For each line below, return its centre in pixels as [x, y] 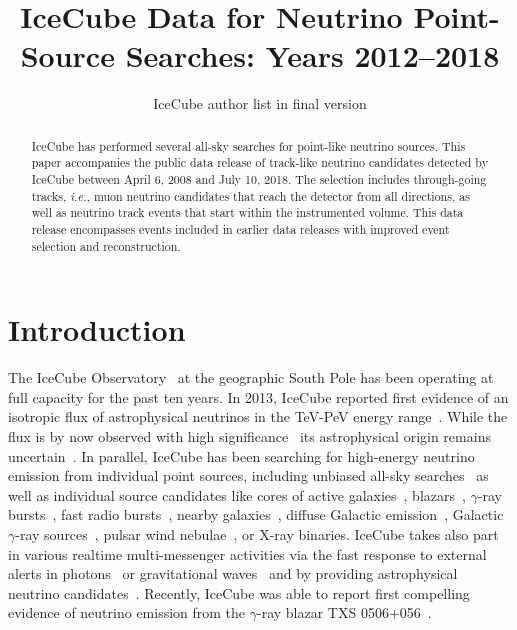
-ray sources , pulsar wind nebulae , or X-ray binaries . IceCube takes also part [257, 533]
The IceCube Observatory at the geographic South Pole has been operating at [251, 377]
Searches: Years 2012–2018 [312, 55]
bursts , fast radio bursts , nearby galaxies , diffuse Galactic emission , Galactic [256, 514]
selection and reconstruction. [106, 245]
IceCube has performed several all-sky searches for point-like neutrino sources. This [248, 145]
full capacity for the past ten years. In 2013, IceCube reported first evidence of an [258, 396]
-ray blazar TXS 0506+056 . [344, 612]
